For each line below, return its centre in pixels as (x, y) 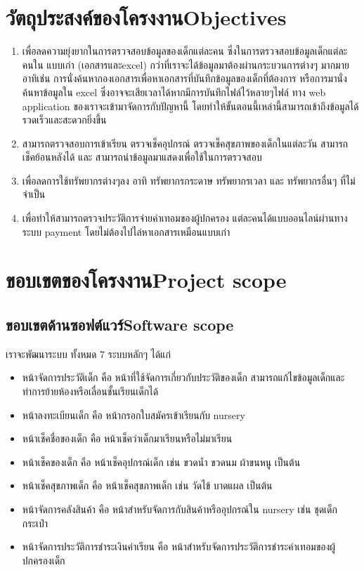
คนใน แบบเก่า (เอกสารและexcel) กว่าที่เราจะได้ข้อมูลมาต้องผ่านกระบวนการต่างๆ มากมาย (186, 64)
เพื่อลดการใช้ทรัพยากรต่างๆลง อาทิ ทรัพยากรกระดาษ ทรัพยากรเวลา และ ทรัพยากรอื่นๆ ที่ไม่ (189, 180)
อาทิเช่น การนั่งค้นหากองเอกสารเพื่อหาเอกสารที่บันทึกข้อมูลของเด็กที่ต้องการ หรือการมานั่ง (184, 78)
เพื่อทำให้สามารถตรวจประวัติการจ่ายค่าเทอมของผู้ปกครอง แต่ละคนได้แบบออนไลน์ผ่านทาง (185, 218)
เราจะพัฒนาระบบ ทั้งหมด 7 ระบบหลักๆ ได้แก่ (88, 353)
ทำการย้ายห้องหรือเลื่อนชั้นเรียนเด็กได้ (90, 391)
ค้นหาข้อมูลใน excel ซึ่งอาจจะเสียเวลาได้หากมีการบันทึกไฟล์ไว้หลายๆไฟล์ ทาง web (174, 92)
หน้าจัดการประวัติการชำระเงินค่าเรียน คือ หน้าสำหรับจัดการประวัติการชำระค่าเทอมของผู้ (179, 546)
